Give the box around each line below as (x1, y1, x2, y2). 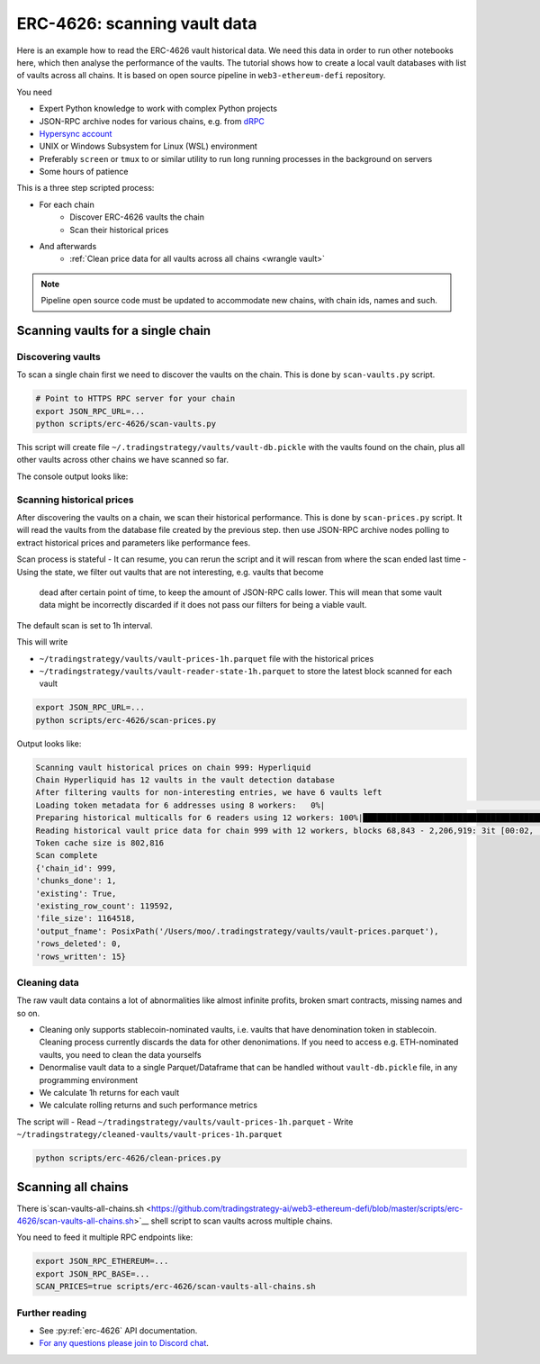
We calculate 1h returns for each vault (39, 1087, 180, 1098)
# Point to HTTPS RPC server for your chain (35, 393, 236, 404)
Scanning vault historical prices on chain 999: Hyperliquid (35, 762, 311, 772)
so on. (16, 1007, 40, 1018)
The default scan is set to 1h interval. (16, 619, 153, 630)
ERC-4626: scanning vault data (16, 14, 257, 33)
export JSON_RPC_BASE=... (35, 1269, 150, 1278)
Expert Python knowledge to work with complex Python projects (39, 104, 278, 114)
